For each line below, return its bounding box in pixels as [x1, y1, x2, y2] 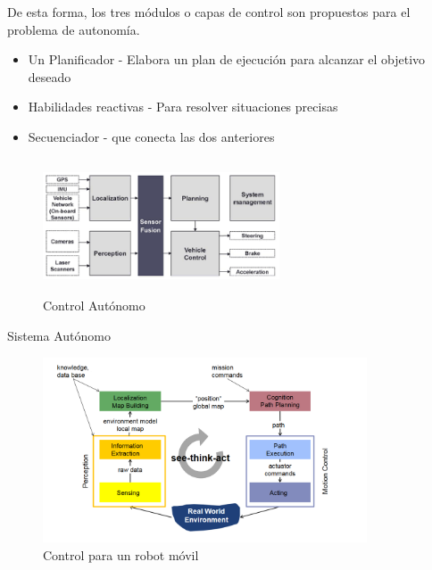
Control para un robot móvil [43, 545, 199, 564]
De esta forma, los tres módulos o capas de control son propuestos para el [7, 3, 411, 21]
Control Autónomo [43, 296, 145, 315]
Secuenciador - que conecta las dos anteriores [28, 127, 275, 145]
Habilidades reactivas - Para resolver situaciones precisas [28, 97, 338, 116]
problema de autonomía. [7, 20, 140, 38]
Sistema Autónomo [7, 326, 111, 344]
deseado [28, 67, 71, 86]
